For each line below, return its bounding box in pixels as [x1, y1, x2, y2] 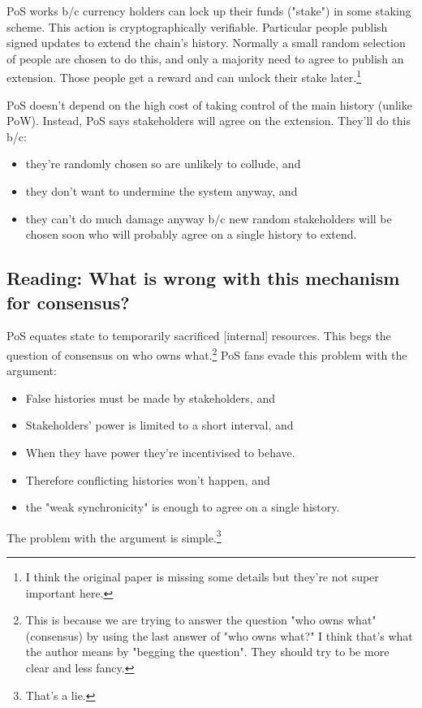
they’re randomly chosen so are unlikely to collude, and [25, 155, 301, 172]
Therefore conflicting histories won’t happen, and [25, 471, 270, 488]
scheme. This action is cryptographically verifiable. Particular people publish [6, 18, 388, 35]
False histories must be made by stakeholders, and [25, 389, 275, 406]
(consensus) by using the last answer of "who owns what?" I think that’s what [25, 627, 413, 644]
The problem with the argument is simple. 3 [6, 526, 222, 546]
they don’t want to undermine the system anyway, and [25, 183, 298, 199]
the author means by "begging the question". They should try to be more [25, 643, 390, 660]
